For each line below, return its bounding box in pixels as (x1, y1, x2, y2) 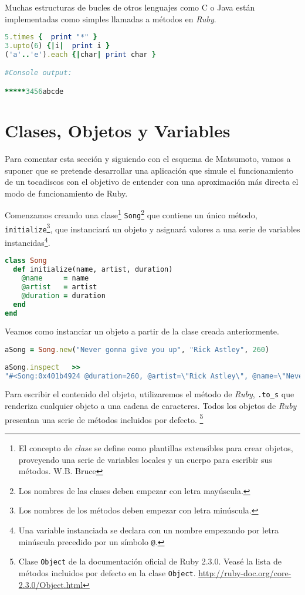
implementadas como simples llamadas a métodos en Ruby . (5, 12, 216, 25)
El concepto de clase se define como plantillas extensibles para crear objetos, (18, 441, 293, 454)
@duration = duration (21, 291, 106, 300)
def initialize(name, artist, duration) (13, 265, 173, 274)
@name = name (21, 274, 89, 282)
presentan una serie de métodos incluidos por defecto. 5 (5, 411, 204, 425)
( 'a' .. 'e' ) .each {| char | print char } (5, 50, 156, 59)
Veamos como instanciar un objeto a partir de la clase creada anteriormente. (5, 325, 279, 337)
